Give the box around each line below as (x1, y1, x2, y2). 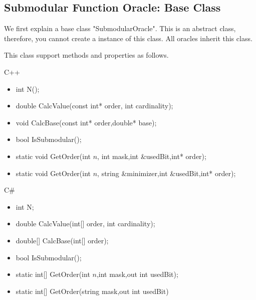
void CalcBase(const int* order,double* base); (16, 117, 157, 127)
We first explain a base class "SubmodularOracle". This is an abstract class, (4, 23, 236, 34)
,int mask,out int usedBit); (96, 269, 178, 279)
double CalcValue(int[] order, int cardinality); (16, 218, 155, 229)
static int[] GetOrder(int (16, 269, 90, 279)
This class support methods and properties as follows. (4, 50, 169, 60)
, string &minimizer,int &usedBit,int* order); (97, 168, 236, 178)
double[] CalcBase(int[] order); (16, 235, 109, 245)
